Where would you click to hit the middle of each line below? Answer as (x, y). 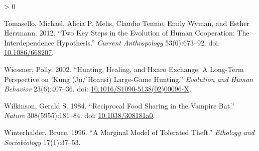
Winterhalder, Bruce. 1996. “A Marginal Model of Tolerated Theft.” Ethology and (129, 132)
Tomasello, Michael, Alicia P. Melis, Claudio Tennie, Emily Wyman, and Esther (127, 23)
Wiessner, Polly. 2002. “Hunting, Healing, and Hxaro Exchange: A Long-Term (124, 69)
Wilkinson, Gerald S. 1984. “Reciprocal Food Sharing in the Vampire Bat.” (119, 105)
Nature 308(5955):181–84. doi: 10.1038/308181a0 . (80, 115)
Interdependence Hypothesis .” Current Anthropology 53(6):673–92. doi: (112, 42)
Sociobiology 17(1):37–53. (42, 142)
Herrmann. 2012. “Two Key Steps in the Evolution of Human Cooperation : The (127, 33)
